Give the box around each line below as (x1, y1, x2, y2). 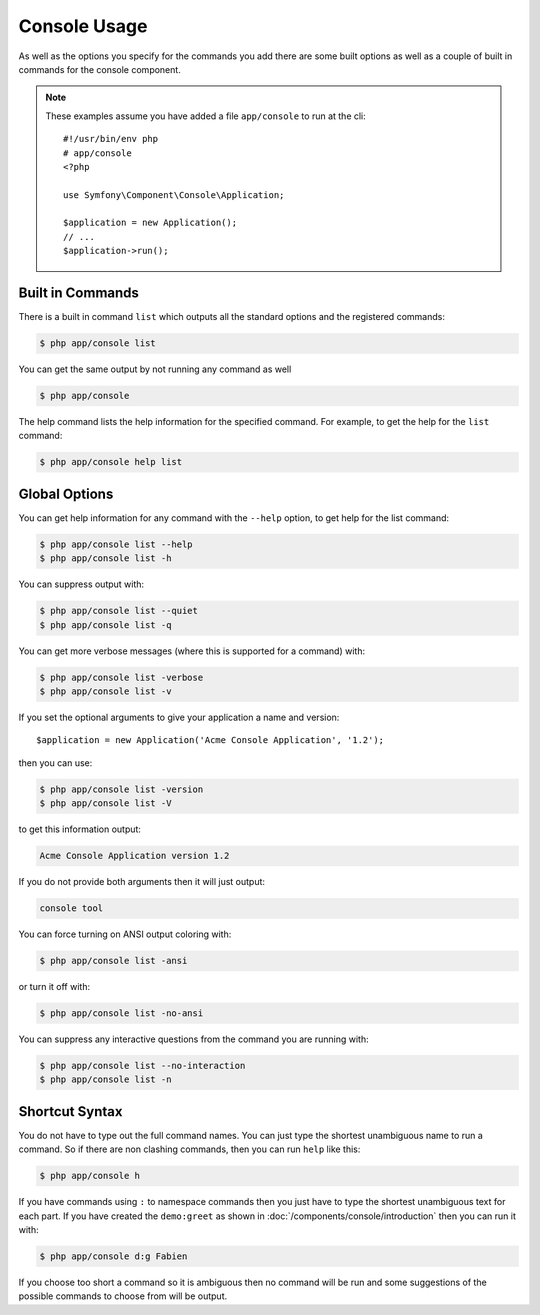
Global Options (18, 485, 114, 502)
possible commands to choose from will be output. (18, 1290, 228, 1302)
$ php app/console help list (39, 456, 183, 468)
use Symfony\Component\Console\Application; (63, 189, 285, 200)
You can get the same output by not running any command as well (18, 363, 292, 375)
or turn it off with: (18, 981, 90, 993)
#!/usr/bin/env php (63, 133, 159, 145)
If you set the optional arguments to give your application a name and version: (18, 711, 340, 724)
